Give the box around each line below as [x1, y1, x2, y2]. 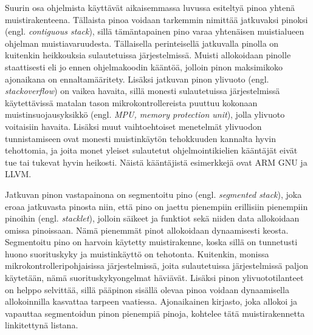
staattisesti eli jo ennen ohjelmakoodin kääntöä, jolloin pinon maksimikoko [5, 60, 283, 73]
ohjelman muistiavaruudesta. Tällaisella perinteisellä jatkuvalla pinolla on [5, 36, 279, 49]
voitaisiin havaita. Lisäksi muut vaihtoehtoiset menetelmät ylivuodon [5, 120, 262, 132]
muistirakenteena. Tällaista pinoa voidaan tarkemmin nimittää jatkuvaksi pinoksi [5, 13, 308, 25]
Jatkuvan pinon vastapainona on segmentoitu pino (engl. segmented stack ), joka [5, 188, 302, 200]
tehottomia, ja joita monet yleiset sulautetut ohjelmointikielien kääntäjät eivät [5, 144, 298, 157]
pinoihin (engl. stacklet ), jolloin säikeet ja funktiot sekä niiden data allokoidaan [5, 212, 300, 225]
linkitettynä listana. [5, 319, 78, 331]
